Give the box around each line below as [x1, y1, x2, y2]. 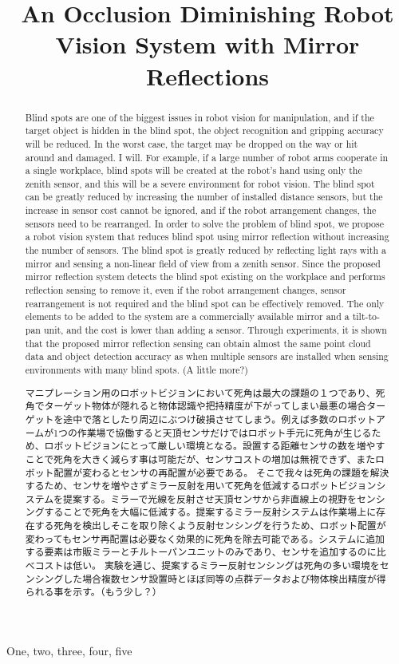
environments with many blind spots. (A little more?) [25, 363, 248, 377]
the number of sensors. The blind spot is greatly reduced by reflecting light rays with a [25, 243, 386, 257]
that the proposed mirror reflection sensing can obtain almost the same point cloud [25, 336, 371, 350]
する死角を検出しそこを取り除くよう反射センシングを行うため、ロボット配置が [34, 519, 386, 532]
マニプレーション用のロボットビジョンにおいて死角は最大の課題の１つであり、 [25, 385, 376, 399]
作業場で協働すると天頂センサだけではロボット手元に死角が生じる [77, 425, 372, 439]
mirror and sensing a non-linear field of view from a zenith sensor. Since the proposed [25, 256, 381, 270]
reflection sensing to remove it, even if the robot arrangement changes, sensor [25, 283, 346, 297]
